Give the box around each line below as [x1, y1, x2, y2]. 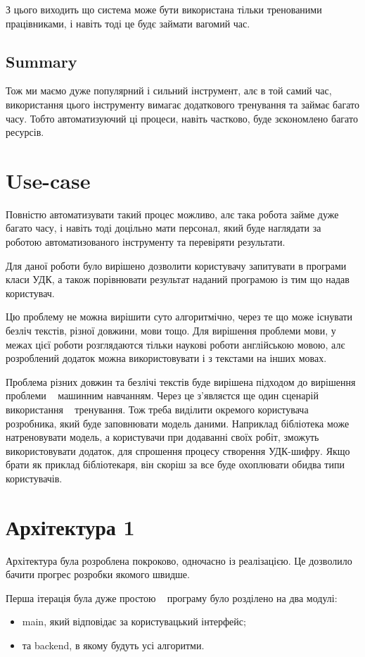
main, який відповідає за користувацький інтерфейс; [22, 614, 246, 629]
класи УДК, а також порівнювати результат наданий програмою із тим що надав [6, 272, 350, 287]
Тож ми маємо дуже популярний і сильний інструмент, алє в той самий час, [6, 83, 332, 98]
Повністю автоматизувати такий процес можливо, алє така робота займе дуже [6, 206, 339, 221]
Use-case [6, 165, 91, 194]
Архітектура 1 [6, 512, 135, 541]
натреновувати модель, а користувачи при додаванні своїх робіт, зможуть [6, 430, 319, 444]
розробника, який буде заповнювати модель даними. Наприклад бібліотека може [6, 415, 350, 430]
